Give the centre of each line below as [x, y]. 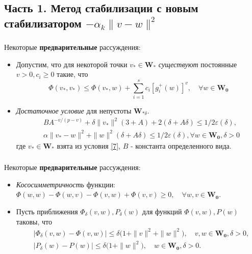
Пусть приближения [47, 211]
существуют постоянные [198, 64]
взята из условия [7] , [89, 145]
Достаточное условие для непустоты [74, 110]
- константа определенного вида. [181, 145]
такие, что [72, 74]
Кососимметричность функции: [66, 184]
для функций [162, 211]
